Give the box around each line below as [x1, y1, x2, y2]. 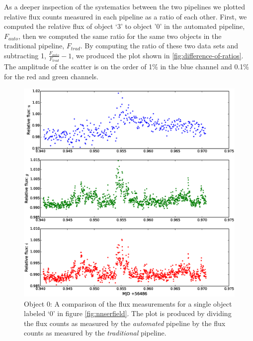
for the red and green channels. [4, 71, 98, 82]
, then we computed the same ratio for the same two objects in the [18, 30, 222, 41]
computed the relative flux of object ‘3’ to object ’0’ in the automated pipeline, [4, 21, 245, 31]
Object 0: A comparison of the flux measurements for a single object [24, 298, 232, 309]
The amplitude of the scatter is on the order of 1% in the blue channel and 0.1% [4, 61, 249, 72]
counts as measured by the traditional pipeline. [24, 328, 167, 338]
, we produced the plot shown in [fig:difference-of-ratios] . [72, 50, 244, 60]
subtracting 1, [4, 50, 46, 60]
